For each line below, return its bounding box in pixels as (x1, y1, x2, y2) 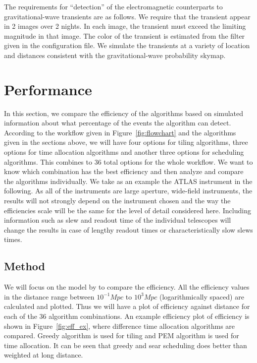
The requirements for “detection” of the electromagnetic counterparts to (4, 1, 223, 11)
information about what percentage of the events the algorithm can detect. (4, 118, 231, 128)
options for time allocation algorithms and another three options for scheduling (4, 147, 244, 157)
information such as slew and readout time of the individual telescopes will (4, 215, 231, 225)
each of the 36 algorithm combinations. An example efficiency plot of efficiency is (4, 310, 250, 321)
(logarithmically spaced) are (159, 291, 244, 302)
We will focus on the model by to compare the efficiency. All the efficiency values (4, 282, 250, 292)
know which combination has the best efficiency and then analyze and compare (4, 166, 244, 177)
